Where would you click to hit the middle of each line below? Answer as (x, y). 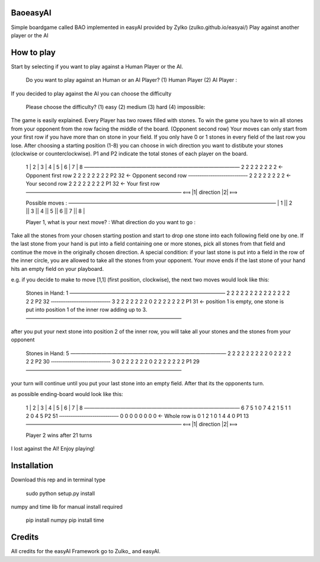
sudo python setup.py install (60, 493)
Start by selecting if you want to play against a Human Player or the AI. (97, 66)
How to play (33, 52)
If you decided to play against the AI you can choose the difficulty (91, 93)
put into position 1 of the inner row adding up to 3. (87, 310)
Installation (32, 466)
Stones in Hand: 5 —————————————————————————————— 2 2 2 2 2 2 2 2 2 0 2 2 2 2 (159, 353)
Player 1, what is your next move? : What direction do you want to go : (111, 222)
